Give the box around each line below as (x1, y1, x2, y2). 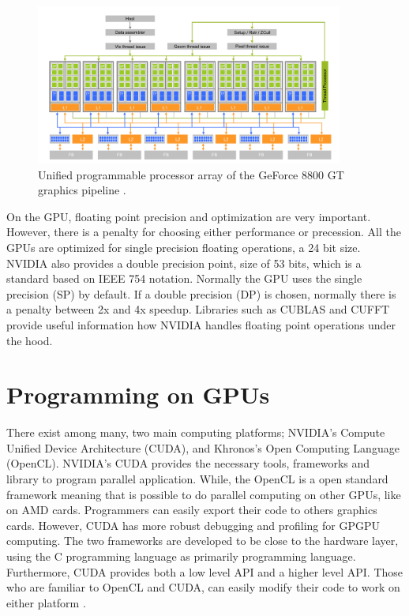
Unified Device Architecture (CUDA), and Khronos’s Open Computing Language (6, 439, 400, 456)
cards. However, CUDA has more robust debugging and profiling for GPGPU (6, 516, 381, 533)
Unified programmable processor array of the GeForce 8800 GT (38, 166, 344, 182)
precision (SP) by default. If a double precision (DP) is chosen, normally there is (6, 285, 396, 302)
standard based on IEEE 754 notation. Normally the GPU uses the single (6, 270, 362, 287)
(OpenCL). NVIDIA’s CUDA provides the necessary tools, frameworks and (6, 455, 370, 471)
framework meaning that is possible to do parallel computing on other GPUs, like (6, 486, 401, 502)
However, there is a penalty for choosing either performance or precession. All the (6, 223, 401, 240)
